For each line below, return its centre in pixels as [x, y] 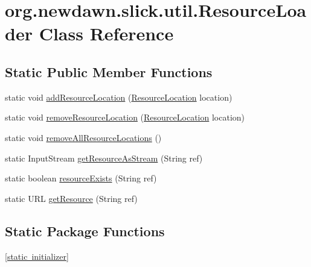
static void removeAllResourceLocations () [83, 137]
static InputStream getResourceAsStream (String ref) [104, 158]
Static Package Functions [85, 231]
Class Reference [106, 33]
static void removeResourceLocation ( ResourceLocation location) [125, 117]
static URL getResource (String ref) [71, 198]
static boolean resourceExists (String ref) [81, 178]
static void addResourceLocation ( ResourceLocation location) [119, 97]
